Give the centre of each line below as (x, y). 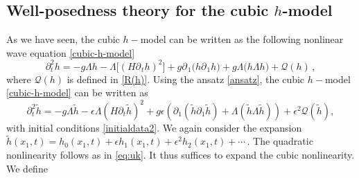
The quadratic (283, 141)
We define (27, 168)
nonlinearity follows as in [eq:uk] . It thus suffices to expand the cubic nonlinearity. (181, 154)
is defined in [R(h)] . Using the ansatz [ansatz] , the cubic (186, 79)
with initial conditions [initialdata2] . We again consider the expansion (154, 127)
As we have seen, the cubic (63, 39)
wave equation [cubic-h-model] (71, 52)
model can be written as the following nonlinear (242, 39)
